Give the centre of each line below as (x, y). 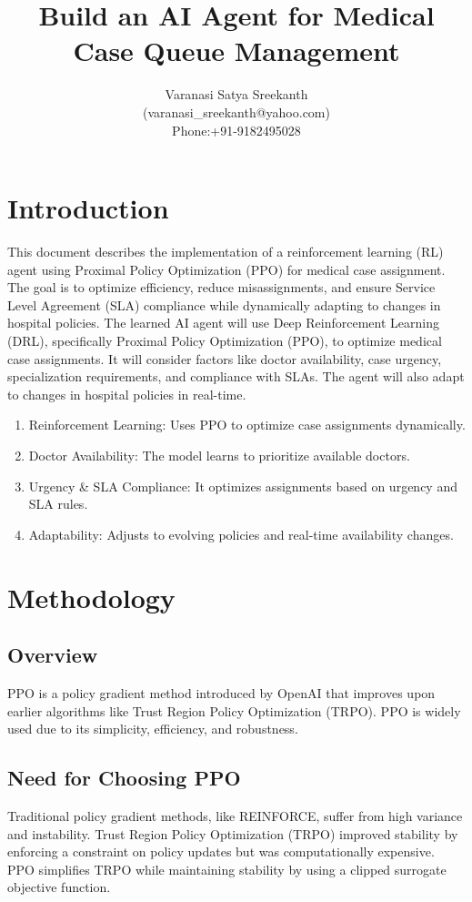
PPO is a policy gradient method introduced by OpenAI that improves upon (221, 692)
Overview (53, 655)
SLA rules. (58, 504)
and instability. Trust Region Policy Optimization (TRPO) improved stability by (233, 833)
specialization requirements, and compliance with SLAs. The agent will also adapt (236, 376)
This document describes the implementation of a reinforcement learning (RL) (226, 252)
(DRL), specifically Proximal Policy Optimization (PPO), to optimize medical (225, 340)
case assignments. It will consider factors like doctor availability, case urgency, (225, 358)
